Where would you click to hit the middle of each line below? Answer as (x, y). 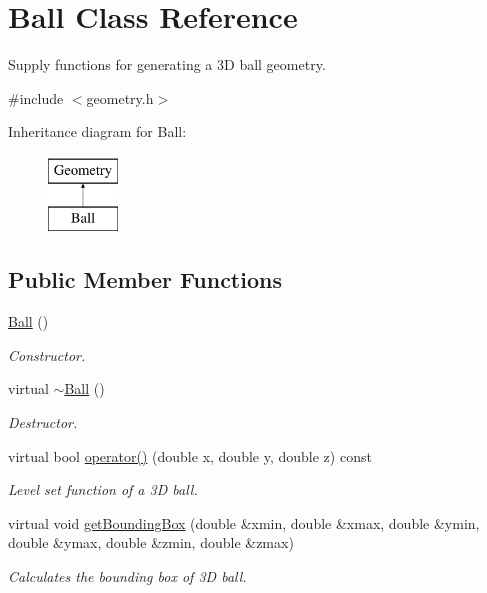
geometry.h (120, 97)
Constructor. (47, 354)
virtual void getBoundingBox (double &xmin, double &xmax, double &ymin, (244, 522)
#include (36, 97)
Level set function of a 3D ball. (103, 489)
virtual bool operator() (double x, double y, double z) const (190, 455)
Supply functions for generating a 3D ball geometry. (167, 64)
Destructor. (43, 422)
